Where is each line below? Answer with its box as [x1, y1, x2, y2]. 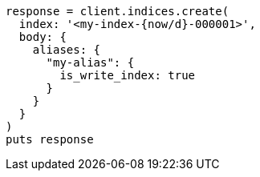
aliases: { [32, 43, 101, 56]
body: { [18, 30, 67, 43]
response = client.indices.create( [6, 5, 230, 18]
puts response [6, 133, 94, 146]
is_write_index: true [59, 69, 196, 82]
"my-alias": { [46, 56, 135, 69]
